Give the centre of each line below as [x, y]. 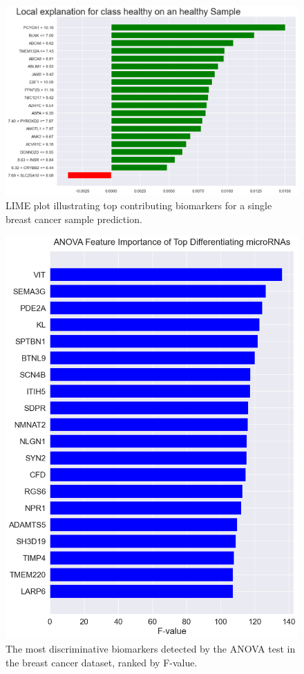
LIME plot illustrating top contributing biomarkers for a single [139, 205]
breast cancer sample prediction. [74, 219]
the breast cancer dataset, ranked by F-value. [102, 662]
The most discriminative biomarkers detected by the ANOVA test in [151, 649]
